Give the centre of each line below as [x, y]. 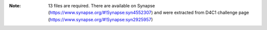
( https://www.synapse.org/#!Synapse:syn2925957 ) [101, 19]
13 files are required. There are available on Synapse [102, 6]
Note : [15, 6]
